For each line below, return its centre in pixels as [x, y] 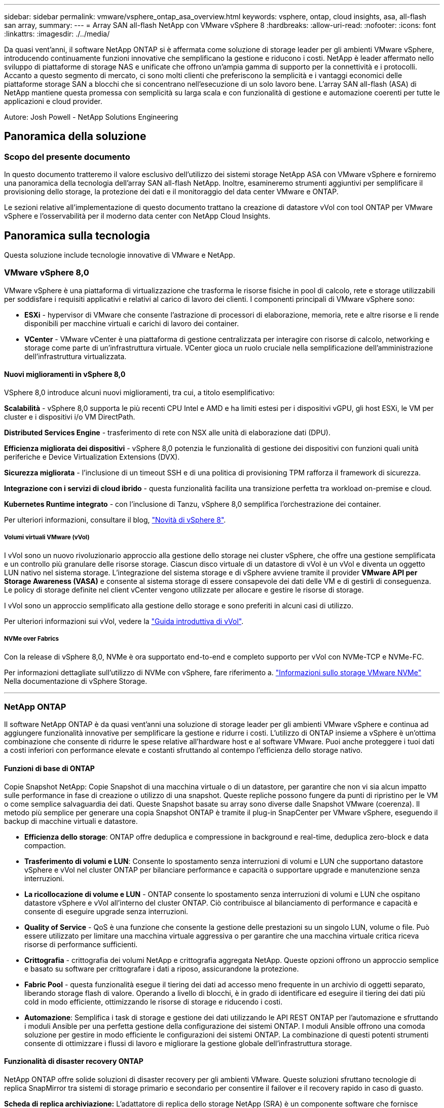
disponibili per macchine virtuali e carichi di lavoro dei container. [132, 323]
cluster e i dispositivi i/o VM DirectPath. [70, 417]
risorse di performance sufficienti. [81, 944]
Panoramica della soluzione [75, 136]
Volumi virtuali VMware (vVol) [47, 538]
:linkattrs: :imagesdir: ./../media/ [57, 34]
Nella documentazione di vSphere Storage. [76, 681]
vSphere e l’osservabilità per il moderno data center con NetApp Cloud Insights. [137, 216]
